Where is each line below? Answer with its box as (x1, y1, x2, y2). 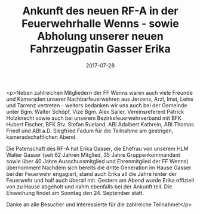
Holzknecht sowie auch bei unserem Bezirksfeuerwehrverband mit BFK (6, 114, 182, 122)
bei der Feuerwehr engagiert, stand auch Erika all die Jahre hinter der (6, 170, 177, 177)
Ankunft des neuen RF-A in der (22, 4, 179, 18)
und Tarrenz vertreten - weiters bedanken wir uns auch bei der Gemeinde (6, 101, 187, 108)
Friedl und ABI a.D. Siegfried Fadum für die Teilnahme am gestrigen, (6, 127, 174, 134)
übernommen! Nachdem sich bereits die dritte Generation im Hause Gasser (6, 164, 192, 171)
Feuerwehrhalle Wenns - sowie (21, 17, 179, 30)
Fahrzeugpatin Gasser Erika (29, 42, 171, 56)
